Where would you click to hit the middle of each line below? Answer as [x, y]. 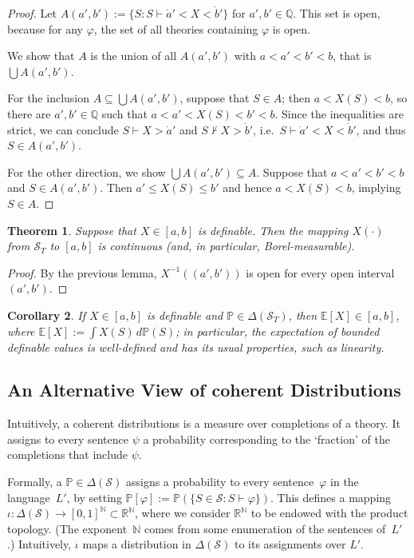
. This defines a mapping [331, 497]
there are [29, 113]
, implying [376, 187]
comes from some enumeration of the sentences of [265, 528]
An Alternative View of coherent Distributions [204, 390]
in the [345, 482]
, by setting [94, 497]
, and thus [381, 129]
